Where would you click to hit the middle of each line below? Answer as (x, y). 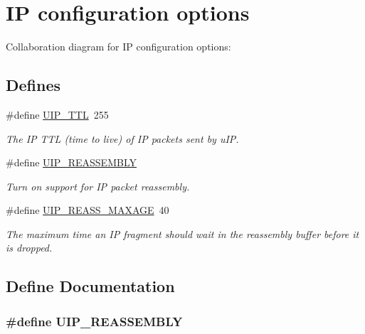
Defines (33, 85)
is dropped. (29, 248)
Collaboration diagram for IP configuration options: (118, 47)
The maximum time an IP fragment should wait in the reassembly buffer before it (182, 233)
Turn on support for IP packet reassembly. (98, 186)
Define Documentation (90, 286)
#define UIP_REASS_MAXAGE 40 (88, 210)
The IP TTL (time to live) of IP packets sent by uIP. (122, 138)
